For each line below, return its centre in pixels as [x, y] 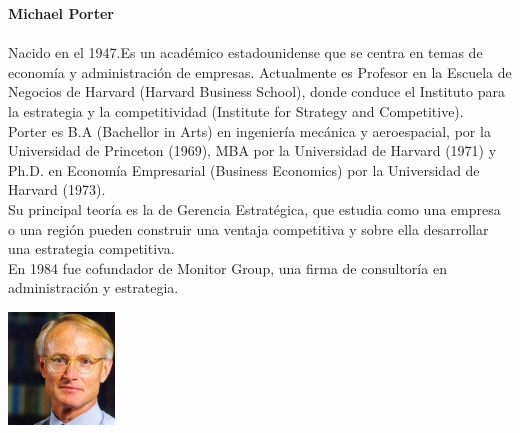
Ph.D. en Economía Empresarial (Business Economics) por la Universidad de [244, 169]
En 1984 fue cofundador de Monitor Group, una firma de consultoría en [227, 267]
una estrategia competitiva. [91, 248]
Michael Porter [61, 13]
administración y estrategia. [93, 287]
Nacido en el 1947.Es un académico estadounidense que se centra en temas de [245, 52]
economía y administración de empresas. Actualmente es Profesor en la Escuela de [260, 71]
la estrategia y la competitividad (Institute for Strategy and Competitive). [236, 110]
